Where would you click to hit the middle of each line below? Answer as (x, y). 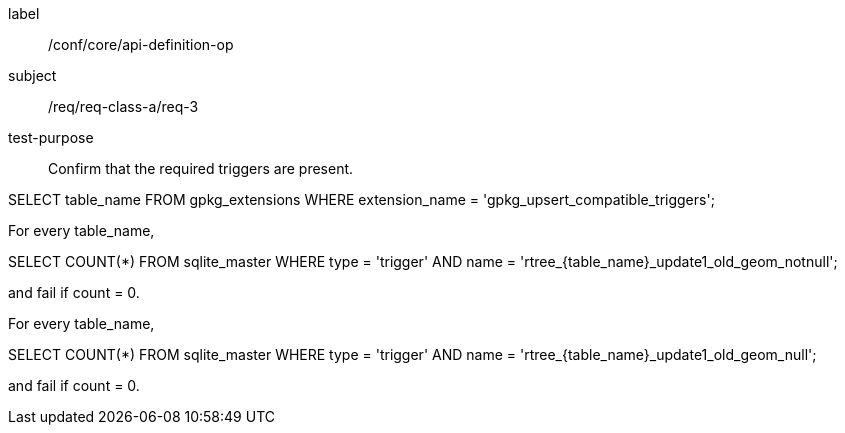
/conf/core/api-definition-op (141, 44)
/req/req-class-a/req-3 (123, 106)
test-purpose (51, 137)
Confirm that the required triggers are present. (201, 168)
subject (32, 75)
